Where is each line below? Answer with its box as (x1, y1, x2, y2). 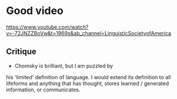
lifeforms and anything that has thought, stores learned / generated (6, 80, 169, 87)
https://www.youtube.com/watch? (6, 23, 89, 30)
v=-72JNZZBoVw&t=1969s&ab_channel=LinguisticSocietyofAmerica (6, 29, 172, 36)
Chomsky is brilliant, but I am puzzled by (14, 62, 113, 69)
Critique (6, 47, 37, 57)
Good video (6, 4, 64, 18)
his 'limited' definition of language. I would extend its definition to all (6, 73, 171, 80)
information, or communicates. (6, 86, 81, 93)
